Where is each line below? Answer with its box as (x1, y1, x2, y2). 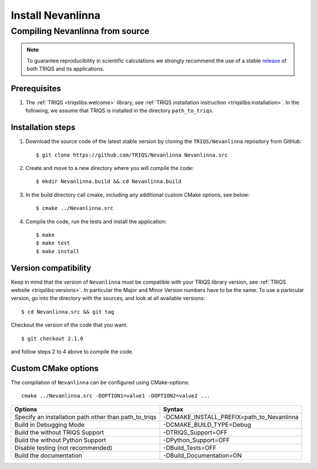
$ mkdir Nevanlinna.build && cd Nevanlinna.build (36, 178, 182, 185)
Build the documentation (14, 451, 82, 460)
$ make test (36, 240, 70, 246)
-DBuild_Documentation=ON (163, 451, 242, 460)
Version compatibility (11, 263, 92, 273)
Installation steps (11, 123, 76, 132)
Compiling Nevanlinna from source (11, 26, 150, 36)
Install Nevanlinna (11, 9, 101, 22)
